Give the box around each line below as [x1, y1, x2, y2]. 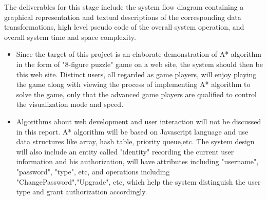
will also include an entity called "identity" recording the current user [16, 146, 234, 157]
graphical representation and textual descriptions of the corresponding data [4, 11, 241, 22]
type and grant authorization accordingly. [16, 186, 147, 197]
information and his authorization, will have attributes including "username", [16, 156, 259, 167]
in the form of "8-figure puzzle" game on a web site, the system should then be [16, 58, 263, 69]
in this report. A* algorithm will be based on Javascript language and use [16, 126, 249, 137]
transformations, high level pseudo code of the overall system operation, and [4, 21, 244, 32]
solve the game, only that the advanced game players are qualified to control [16, 88, 257, 99]
